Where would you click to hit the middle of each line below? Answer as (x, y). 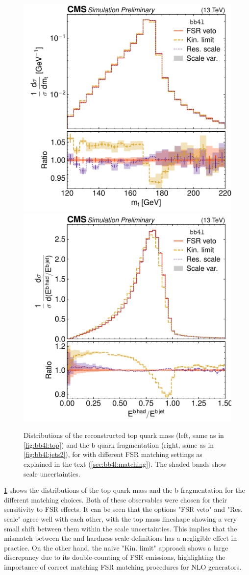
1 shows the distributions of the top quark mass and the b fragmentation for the (124, 490)
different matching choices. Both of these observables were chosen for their (115, 499)
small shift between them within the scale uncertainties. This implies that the (121, 528)
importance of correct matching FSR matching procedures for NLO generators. (123, 566)
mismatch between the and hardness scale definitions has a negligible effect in (121, 538)
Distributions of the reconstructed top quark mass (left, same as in (124, 435)
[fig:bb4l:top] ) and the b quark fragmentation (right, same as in (119, 444)
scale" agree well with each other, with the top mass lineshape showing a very (121, 518)
